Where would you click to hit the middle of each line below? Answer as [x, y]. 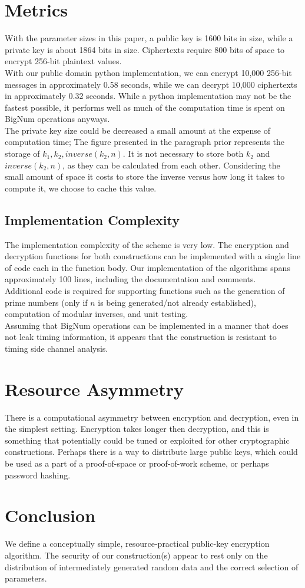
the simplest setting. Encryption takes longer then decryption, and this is [137, 429]
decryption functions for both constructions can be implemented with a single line [153, 256]
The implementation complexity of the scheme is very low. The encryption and [147, 244]
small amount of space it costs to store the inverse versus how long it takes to [145, 176]
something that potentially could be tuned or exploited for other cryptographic [147, 440]
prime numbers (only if [46, 302]
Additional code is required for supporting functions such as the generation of [145, 291]
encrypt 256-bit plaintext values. [63, 61]
